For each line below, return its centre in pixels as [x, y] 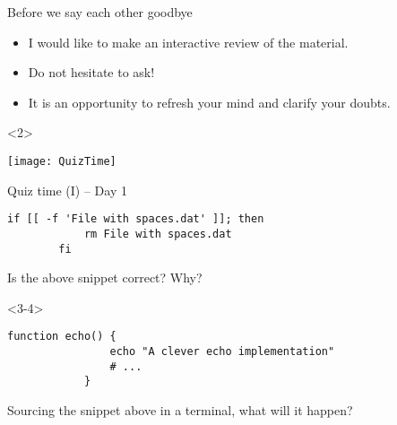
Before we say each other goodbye [100, 12]
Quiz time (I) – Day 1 [67, 190]
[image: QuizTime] [62, 161]
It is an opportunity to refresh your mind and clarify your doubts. [209, 102]
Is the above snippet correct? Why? [105, 278]
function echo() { [62, 337]
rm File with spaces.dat [158, 234]
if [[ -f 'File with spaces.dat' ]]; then [136, 219]
